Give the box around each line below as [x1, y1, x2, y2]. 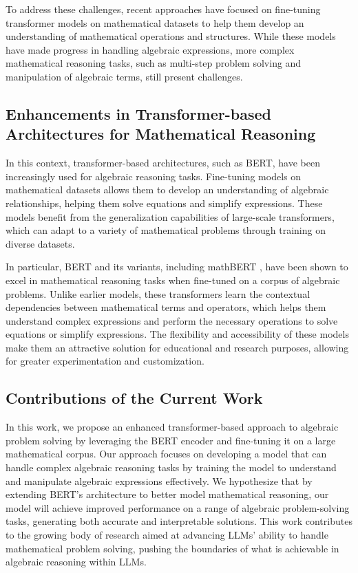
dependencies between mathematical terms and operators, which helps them [6, 300, 326, 314]
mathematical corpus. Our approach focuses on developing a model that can [6, 446, 327, 461]
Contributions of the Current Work [6, 387, 263, 409]
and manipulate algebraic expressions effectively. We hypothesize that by [6, 473, 313, 488]
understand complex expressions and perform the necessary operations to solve [6, 313, 338, 327]
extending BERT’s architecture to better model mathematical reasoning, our [6, 487, 329, 501]
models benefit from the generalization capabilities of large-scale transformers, [6, 209, 335, 224]
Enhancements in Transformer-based [6, 102, 271, 124]
